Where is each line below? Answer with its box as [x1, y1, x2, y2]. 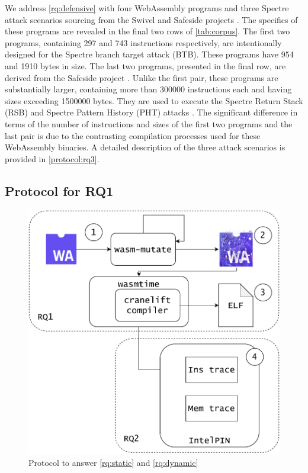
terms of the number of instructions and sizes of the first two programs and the [5, 117, 293, 130]
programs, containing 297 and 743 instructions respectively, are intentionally [5, 36, 282, 49]
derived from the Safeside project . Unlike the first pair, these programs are [5, 71, 278, 83]
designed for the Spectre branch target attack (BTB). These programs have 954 [5, 48, 294, 60]
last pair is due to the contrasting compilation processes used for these [5, 129, 261, 141]
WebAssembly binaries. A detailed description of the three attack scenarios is [5, 141, 285, 153]
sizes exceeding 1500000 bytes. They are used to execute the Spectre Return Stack [5, 94, 303, 107]
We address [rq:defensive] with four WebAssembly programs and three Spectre [5, 2, 289, 14]
